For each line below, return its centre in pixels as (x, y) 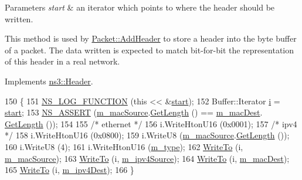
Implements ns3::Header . (49, 81)
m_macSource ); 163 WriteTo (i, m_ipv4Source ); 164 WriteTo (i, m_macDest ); (147, 158)
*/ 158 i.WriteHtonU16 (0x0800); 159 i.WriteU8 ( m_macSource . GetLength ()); (147, 135)
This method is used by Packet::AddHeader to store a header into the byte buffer (151, 38)
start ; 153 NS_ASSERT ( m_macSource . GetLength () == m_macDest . (134, 112)
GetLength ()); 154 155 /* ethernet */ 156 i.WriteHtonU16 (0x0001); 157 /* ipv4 (151, 123)
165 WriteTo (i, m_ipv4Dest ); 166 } (69, 170)
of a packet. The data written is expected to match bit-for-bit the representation (150, 50)
